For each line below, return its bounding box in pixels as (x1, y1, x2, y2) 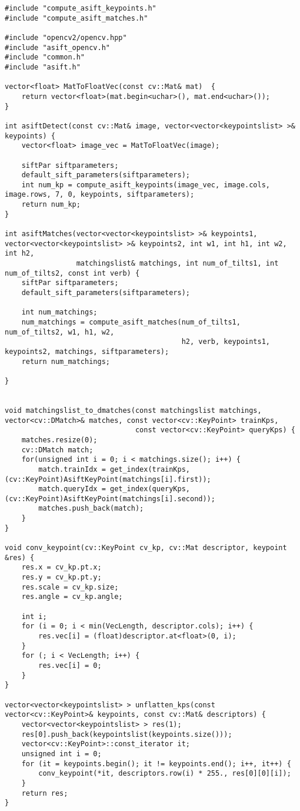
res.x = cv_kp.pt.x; (21, 563, 102, 572)
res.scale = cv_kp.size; (21, 582, 119, 591)
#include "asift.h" (5, 62, 81, 71)
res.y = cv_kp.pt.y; (21, 573, 102, 582)
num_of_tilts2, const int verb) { (5, 269, 140, 277)
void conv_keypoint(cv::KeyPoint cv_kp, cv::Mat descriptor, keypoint (5, 544, 287, 552)
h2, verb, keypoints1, (181, 337, 271, 346)
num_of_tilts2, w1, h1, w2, (5, 327, 115, 336)
